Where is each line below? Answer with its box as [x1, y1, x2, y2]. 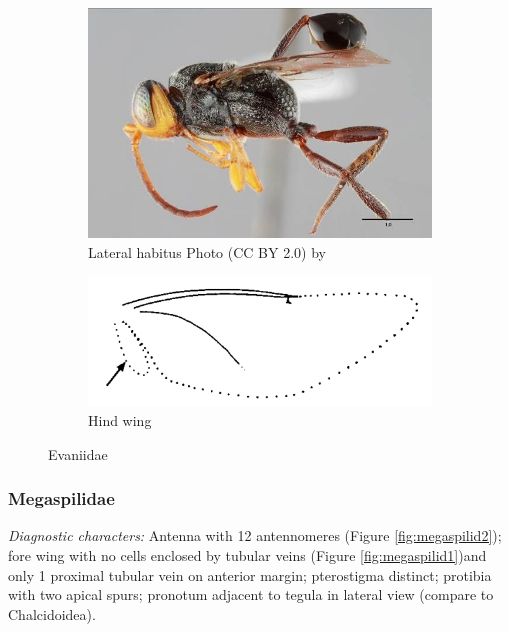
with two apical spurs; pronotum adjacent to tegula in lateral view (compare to [8, 584, 494, 605]
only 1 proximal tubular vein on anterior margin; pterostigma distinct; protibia [8, 564, 492, 585]
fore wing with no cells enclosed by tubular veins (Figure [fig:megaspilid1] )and [8, 545, 487, 566]
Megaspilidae [8, 486, 115, 511]
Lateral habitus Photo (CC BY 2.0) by [88, 241, 326, 262]
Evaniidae [48, 443, 108, 464]
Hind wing [88, 410, 152, 431]
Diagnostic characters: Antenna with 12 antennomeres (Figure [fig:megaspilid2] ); [8, 525, 502, 546]
